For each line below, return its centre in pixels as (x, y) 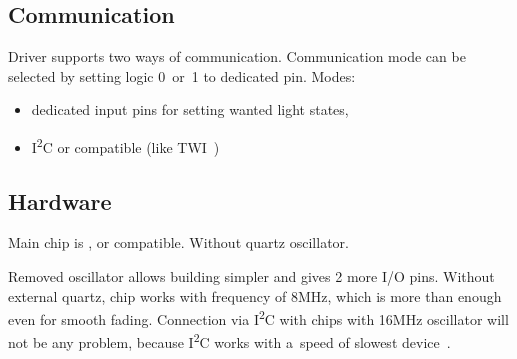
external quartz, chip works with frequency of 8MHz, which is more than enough (255, 295)
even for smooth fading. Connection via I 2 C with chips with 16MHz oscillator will (258, 317)
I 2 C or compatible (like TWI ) (125, 145)
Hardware (60, 200)
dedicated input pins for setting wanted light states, (190, 109)
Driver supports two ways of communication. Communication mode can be (237, 56)
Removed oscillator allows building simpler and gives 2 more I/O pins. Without (251, 276)
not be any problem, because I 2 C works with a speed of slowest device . (229, 341)
